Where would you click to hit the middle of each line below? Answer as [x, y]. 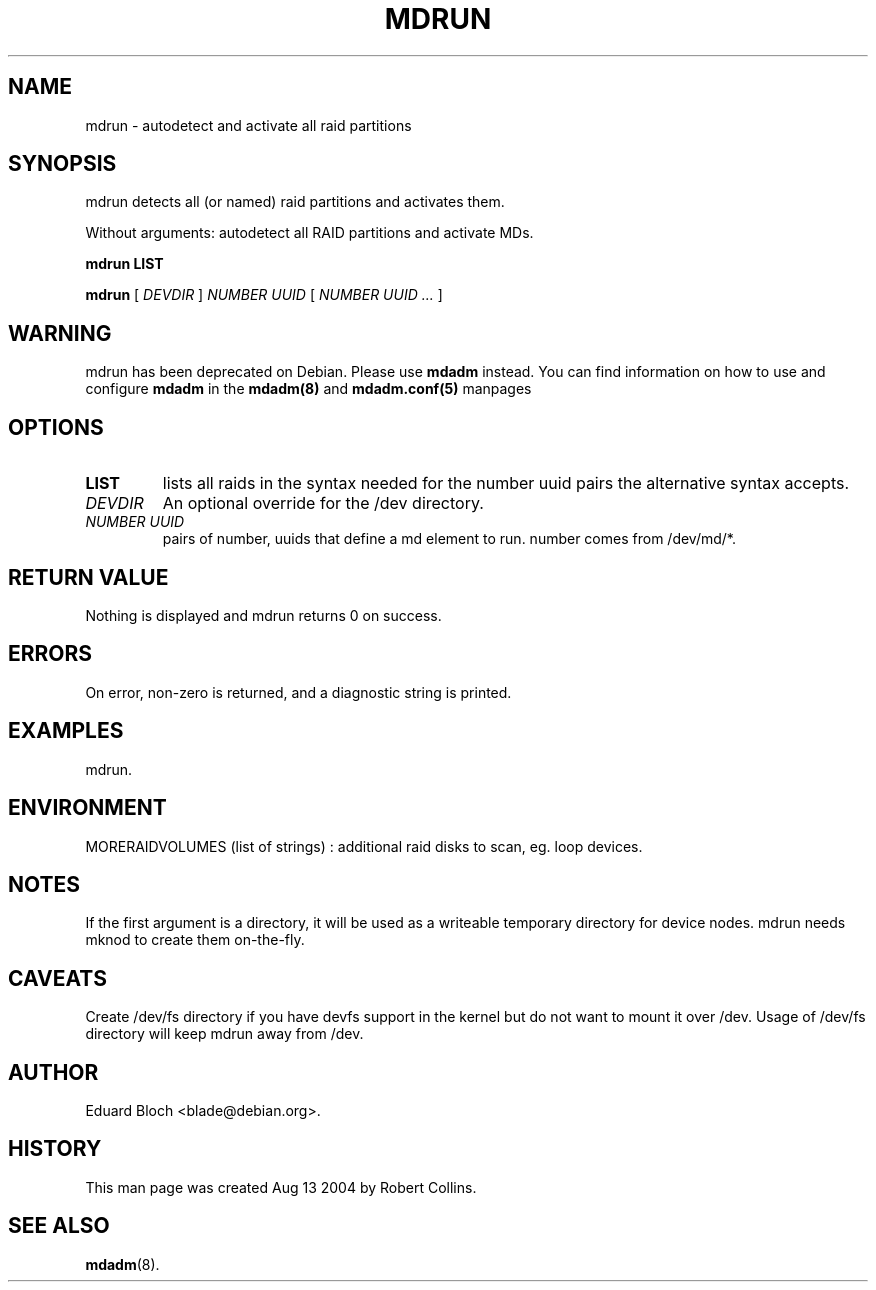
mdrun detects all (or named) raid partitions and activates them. [295, 202]
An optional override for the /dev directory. [323, 503]
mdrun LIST [124, 264]
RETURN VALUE [88, 577]
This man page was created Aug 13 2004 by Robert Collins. [281, 1187]
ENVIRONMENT [87, 808]
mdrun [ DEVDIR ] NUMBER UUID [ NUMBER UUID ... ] [264, 295]
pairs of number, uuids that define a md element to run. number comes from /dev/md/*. [449, 539]
